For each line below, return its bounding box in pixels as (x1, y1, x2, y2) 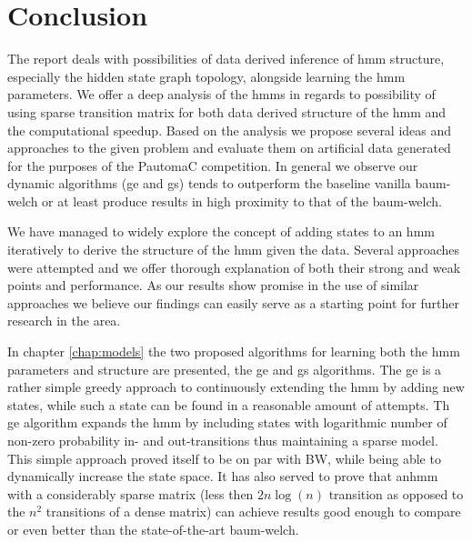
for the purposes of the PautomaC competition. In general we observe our (7, 156, 418, 175)
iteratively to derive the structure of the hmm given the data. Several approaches (7, 240, 459, 259)
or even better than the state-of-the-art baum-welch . (7, 519, 299, 538)
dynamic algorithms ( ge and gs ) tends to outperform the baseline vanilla (7, 174, 411, 193)
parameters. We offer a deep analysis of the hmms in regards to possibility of (7, 85, 436, 104)
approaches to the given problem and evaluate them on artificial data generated (7, 138, 451, 157)
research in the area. (7, 311, 121, 330)
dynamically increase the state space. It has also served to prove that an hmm (7, 467, 438, 486)
